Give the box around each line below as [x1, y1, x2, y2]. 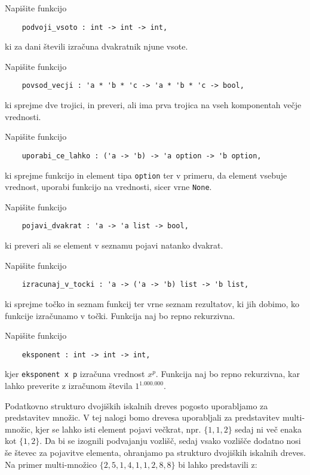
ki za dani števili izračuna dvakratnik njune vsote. [5, 40, 188, 53]
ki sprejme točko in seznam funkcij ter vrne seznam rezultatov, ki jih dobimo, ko [5, 297, 300, 309]
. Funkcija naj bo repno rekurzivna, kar [155, 367, 300, 380]
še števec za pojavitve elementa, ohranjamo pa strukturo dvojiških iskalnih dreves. [5, 446, 306, 458]
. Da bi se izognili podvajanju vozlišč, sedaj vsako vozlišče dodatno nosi [39, 434, 301, 447]
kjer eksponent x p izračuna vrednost [5, 367, 145, 380]
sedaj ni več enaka [235, 422, 302, 435]
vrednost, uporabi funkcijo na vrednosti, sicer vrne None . [5, 180, 212, 193]
